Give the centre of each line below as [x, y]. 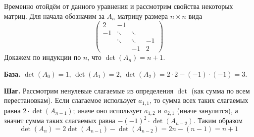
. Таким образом [218, 120]
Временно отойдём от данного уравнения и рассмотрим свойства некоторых [119, 6]
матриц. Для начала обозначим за [54, 16]
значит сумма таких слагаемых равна [60, 120]
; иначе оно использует [107, 110]
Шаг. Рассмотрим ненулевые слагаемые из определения [89, 90]
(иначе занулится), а [207, 110]
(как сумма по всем [221, 90]
